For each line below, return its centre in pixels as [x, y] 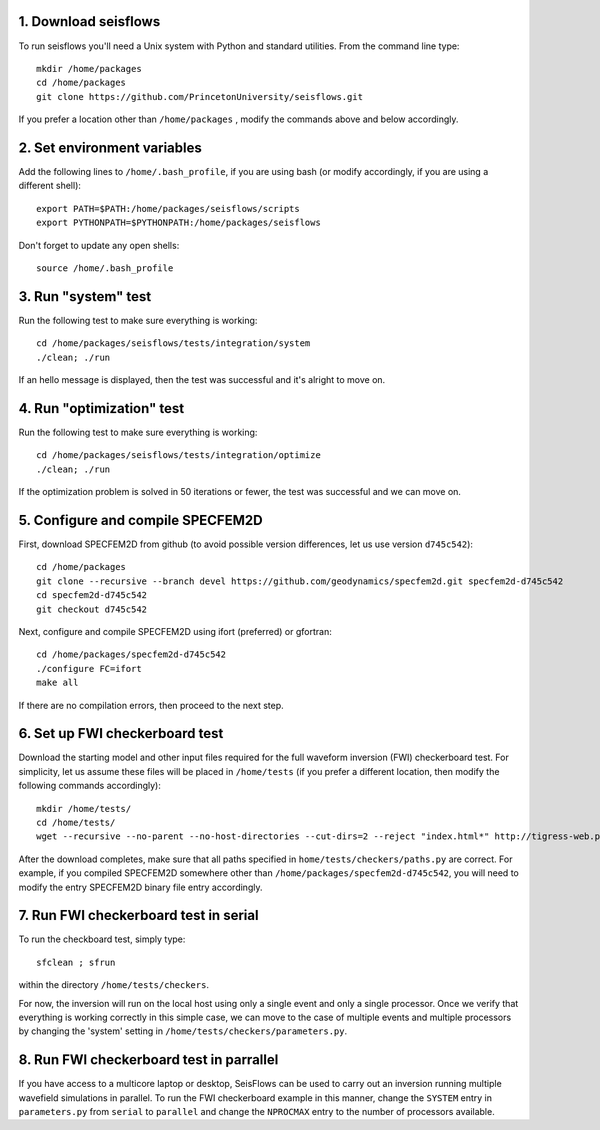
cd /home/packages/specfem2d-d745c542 [131, 654]
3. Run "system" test [85, 296]
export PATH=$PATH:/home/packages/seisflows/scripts [168, 208]
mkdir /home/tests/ [84, 808]
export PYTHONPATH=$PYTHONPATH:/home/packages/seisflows [179, 223]
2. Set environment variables [110, 147]
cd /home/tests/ [76, 822]
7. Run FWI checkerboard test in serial [138, 915]
